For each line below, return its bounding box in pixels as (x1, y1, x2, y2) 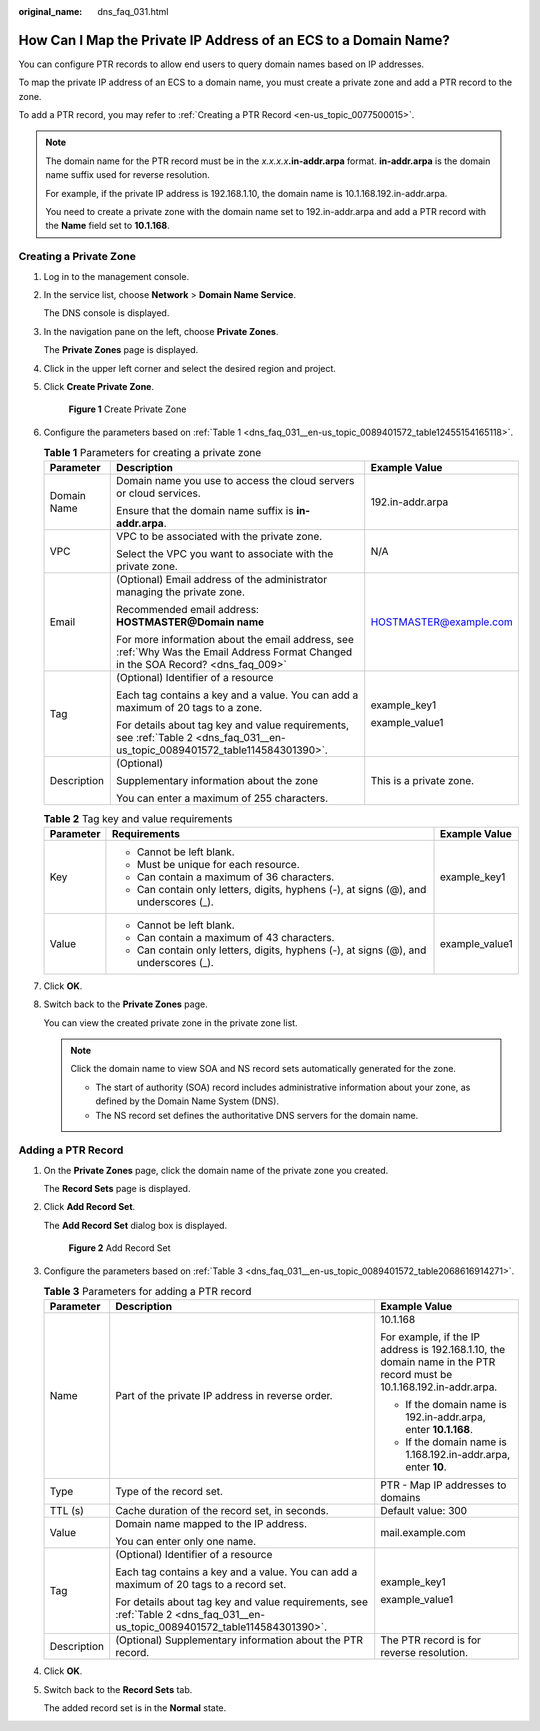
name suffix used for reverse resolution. (45, 169, 210, 181)
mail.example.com (380, 1526, 467, 1540)
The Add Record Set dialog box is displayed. (43, 1219, 228, 1231)
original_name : (18, 6, 83, 17)
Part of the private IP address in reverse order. (115, 1389, 334, 1403)
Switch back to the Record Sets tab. (43, 1683, 193, 1695)
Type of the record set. (115, 1485, 224, 1499)
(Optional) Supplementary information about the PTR (115, 1633, 364, 1647)
